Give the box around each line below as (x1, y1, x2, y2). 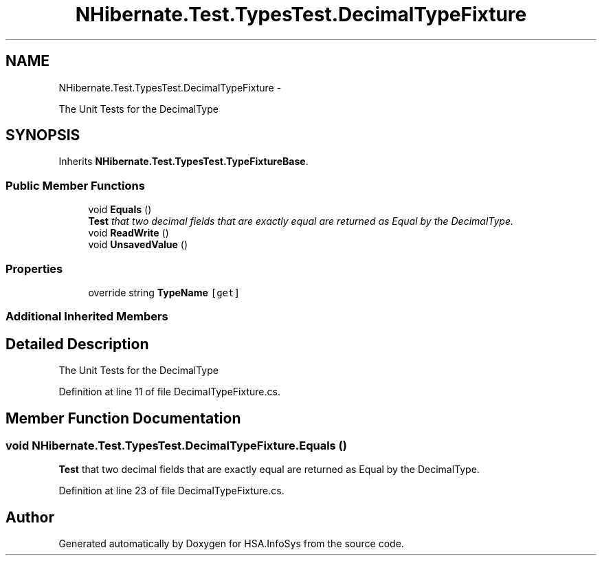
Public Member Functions (5, 178, 145, 192)
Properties (5, 261, 63, 276)
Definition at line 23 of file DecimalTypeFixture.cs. (58, 485, 285, 497)
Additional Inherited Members (5, 309, 168, 324)
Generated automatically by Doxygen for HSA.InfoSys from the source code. (58, 538, 404, 550)
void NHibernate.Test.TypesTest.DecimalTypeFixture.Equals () (5, 439, 347, 452)
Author (5, 508, 54, 526)
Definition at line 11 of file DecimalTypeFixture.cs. (58, 386, 280, 398)
